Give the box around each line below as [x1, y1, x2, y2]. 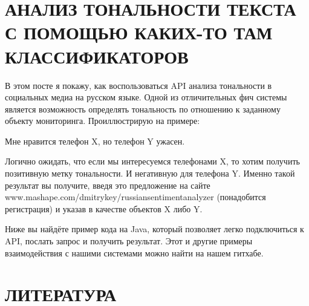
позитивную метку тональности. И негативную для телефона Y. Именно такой [5, 167, 295, 180]
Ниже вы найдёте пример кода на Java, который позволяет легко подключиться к [5, 223, 304, 235]
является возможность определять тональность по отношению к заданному [5, 102, 281, 115]
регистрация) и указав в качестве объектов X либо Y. [5, 202, 203, 215]
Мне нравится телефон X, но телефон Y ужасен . [5, 134, 185, 147]
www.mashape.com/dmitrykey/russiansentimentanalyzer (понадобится [5, 190, 266, 203]
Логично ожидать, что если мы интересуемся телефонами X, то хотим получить [5, 155, 300, 168]
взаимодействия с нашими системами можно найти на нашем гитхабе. [5, 246, 264, 259]
